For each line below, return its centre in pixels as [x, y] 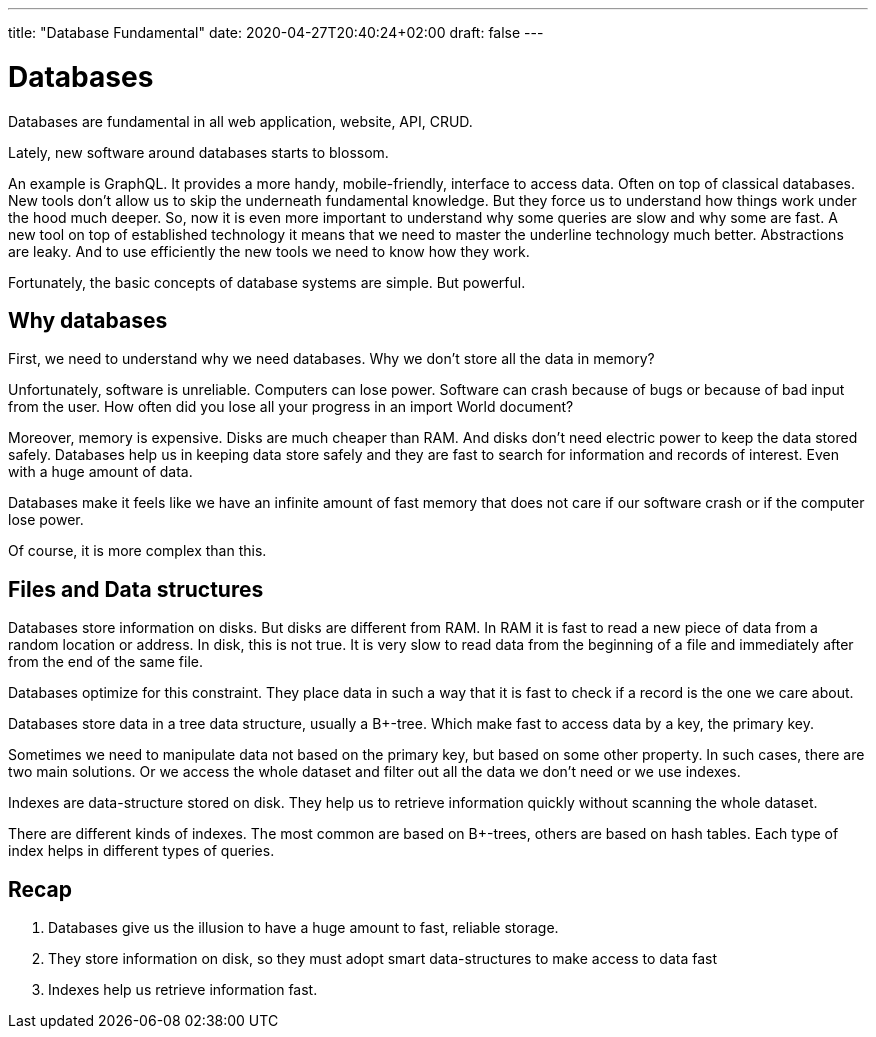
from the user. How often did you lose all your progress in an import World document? [291, 407]
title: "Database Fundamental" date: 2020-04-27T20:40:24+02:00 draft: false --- [276, 32]
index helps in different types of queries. [141, 851]
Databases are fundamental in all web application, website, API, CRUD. [240, 121]
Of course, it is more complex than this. [137, 551]
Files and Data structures [136, 589]
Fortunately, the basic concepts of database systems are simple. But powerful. [267, 282]
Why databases [88, 320]
